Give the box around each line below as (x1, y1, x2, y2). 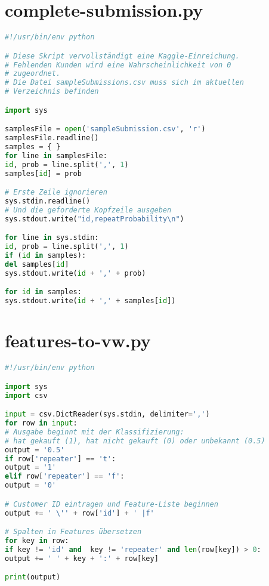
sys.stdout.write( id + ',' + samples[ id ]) (5, 297, 176, 306)
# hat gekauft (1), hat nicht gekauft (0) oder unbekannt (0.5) (5, 436, 265, 445)
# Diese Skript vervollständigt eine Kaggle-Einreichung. (5, 51, 240, 60)
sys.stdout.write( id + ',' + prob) (5, 269, 146, 277)
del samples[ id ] (5, 260, 69, 269)
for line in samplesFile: (5, 151, 107, 160)
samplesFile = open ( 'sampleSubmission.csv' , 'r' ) (5, 125, 206, 134)
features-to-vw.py (5, 328, 151, 353)
